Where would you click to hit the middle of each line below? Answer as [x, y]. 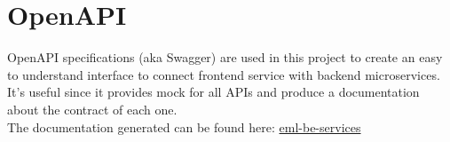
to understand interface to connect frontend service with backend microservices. [224, 74]
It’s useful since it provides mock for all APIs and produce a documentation [213, 92]
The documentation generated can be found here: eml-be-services [184, 126]
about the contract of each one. [92, 109]
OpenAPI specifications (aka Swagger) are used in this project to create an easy [225, 57]
